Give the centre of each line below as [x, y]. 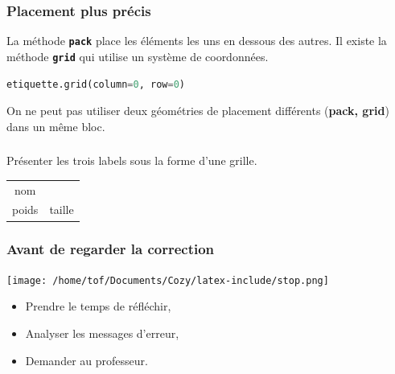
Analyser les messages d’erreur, [102, 333]
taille [62, 210]
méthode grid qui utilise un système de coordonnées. [138, 56]
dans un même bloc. [56, 126]
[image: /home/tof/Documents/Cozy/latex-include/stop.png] [168, 280]
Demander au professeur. [86, 360]
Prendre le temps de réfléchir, [98, 306]
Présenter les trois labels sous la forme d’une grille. [132, 160]
